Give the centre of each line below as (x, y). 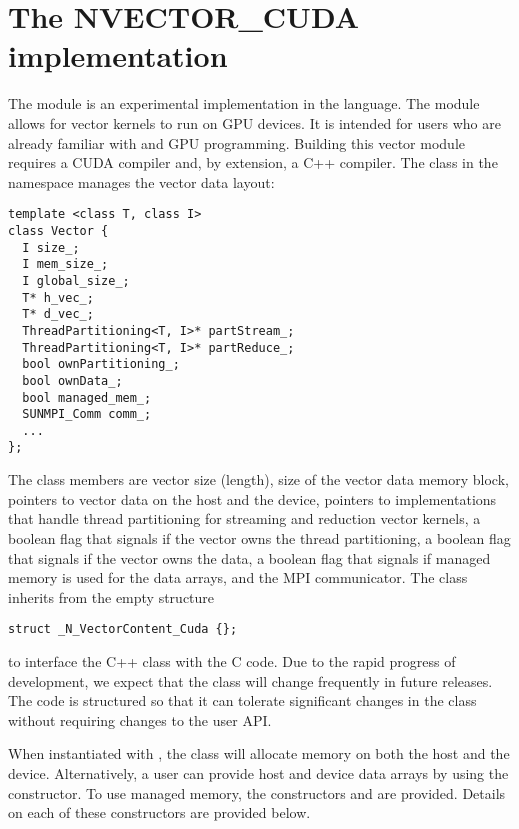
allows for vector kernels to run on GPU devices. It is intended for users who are (254, 122)
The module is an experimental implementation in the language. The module (244, 103)
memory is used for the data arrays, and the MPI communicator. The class (238, 577)
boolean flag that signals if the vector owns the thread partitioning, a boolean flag (259, 537)
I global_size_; (76, 280)
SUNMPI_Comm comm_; (87, 414)
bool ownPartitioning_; (101, 364)
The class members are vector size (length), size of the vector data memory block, (258, 479)
